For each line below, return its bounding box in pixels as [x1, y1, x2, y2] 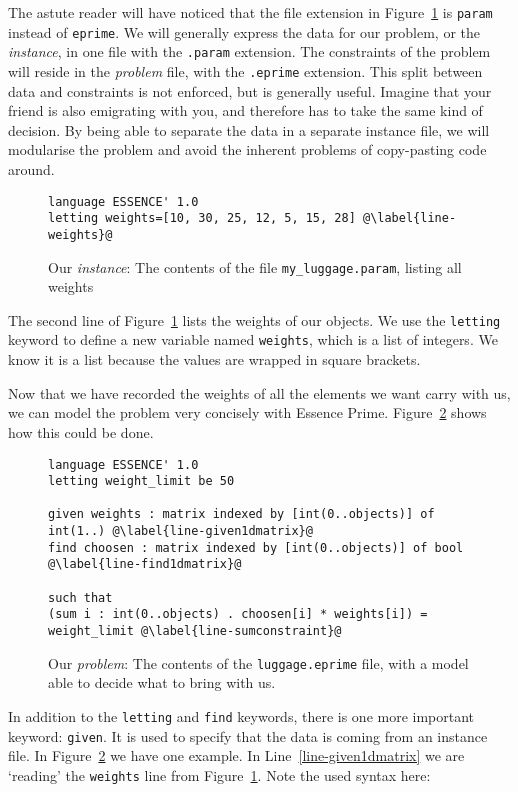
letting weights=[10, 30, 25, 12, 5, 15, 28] [48, 211, 356, 226]
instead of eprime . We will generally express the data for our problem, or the [8, 21, 480, 42]
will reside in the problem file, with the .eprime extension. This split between [8, 60, 483, 81]
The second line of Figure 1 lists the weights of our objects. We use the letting [8, 309, 501, 330]
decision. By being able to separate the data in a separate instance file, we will [8, 119, 490, 140]
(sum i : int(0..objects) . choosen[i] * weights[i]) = [48, 607, 428, 622]
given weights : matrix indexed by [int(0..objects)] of [48, 507, 435, 522]
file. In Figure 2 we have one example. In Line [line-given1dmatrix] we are [8, 745, 465, 766]
